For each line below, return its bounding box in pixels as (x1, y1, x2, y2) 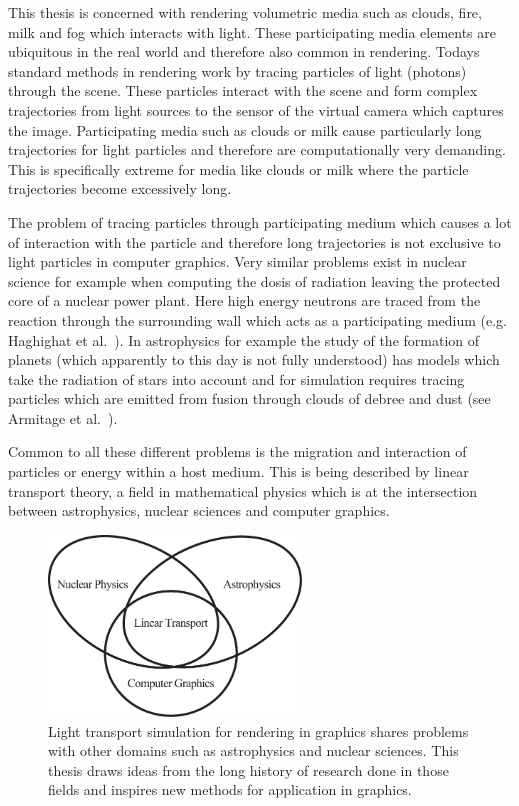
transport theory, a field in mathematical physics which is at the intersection (8, 480, 478, 501)
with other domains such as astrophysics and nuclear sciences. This (48, 740, 459, 761)
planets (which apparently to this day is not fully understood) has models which (8, 349, 500, 370)
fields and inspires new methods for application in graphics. (48, 779, 412, 800)
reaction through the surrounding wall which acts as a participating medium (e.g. (8, 309, 508, 330)
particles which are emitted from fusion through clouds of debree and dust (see (8, 388, 491, 409)
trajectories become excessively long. (8, 178, 232, 199)
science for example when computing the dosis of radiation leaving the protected (8, 270, 501, 291)
